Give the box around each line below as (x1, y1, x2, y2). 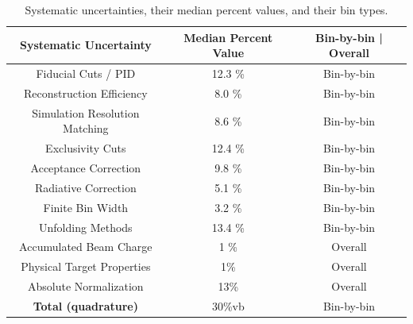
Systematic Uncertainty (19, 37, 152, 53)
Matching (63, 120, 109, 137)
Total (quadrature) (33, 297, 138, 314)
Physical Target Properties (21, 258, 151, 275)
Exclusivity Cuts (45, 140, 126, 156)
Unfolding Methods (39, 218, 133, 235)
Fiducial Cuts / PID (36, 65, 136, 82)
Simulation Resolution (32, 104, 140, 121)
